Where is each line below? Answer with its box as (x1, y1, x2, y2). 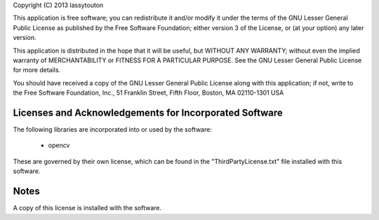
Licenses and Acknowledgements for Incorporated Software (13, 106, 284, 118)
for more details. (13, 66, 61, 74)
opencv (48, 141, 70, 150)
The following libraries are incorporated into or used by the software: (13, 125, 212, 134)
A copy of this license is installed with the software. (13, 204, 162, 212)
